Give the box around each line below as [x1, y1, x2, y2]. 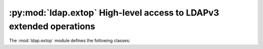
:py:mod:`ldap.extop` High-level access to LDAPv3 [9, 7, 219, 18]
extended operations [9, 21, 95, 32]
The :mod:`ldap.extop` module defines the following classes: [9, 38, 131, 44]
